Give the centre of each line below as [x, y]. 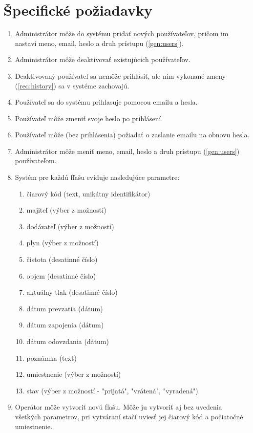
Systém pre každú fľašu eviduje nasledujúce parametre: [97, 177]
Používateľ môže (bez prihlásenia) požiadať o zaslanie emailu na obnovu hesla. [132, 135]
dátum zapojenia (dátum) [65, 325]
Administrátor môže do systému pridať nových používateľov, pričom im [122, 33]
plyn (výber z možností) [63, 243]
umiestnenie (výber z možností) [74, 374]
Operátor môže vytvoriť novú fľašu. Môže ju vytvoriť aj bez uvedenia [118, 407]
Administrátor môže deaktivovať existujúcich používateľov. [103, 59]
